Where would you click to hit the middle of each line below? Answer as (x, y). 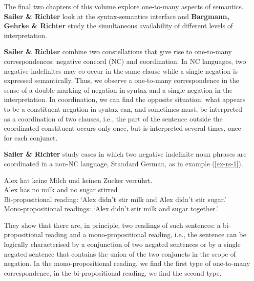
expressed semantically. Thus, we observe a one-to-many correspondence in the (122, 80)
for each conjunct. (31, 137)
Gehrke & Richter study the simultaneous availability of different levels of (118, 26)
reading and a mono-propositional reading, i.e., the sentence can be (146, 234)
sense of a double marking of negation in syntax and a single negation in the (118, 90)
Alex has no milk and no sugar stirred (61, 190)
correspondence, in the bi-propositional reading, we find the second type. (113, 272)
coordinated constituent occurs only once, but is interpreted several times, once (123, 128)
